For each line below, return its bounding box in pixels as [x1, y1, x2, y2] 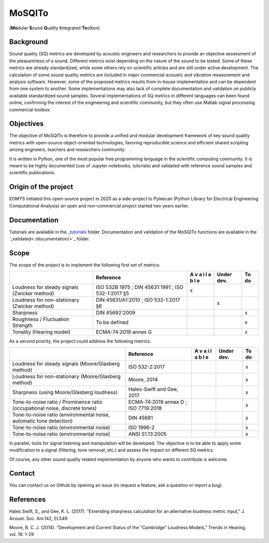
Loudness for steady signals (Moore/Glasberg [12, 360, 120, 367]
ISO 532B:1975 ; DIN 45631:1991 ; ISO [96, 284, 184, 291]
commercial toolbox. [9, 107, 51, 112]
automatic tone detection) [12, 417, 73, 424]
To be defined [96, 319, 129, 326]
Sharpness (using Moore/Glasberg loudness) [12, 389, 118, 396]
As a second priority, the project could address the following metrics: [9, 338, 151, 344]
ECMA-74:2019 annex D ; [128, 398, 187, 405]
